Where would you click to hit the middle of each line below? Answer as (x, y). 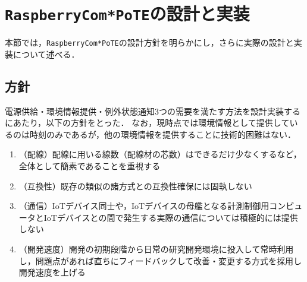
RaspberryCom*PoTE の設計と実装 (127, 13)
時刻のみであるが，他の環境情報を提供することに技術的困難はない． (163, 134)
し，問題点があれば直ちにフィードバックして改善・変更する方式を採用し (160, 260)
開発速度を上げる (52, 272)
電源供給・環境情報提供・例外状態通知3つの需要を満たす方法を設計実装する (153, 111)
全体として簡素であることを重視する (90, 166)
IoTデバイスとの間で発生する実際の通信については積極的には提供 (171, 217)
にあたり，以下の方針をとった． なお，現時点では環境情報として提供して (147, 123)
